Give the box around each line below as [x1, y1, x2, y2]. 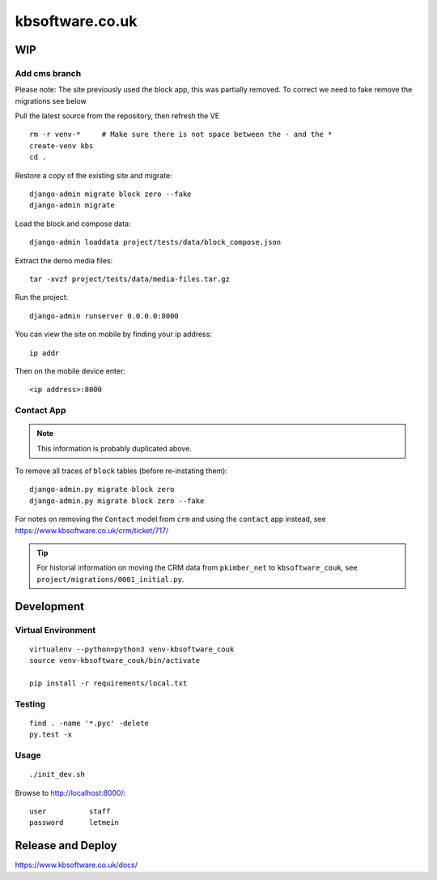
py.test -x [29, 730, 73, 739]
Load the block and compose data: [15, 219, 131, 229]
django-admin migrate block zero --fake [29, 190, 192, 199]
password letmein [29, 818, 120, 827]
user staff [29, 807, 111, 816]
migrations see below [15, 96, 87, 105]
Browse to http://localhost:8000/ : [15, 788, 126, 797]
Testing [15, 698, 46, 709]
